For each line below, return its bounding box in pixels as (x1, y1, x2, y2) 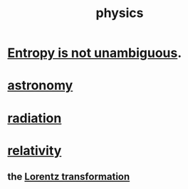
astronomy (7, 77, 73, 94)
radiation (7, 110, 62, 126)
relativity (7, 142, 62, 158)
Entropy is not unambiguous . (7, 45, 182, 61)
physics (95, 5, 144, 21)
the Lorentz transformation (7, 171, 130, 183)
